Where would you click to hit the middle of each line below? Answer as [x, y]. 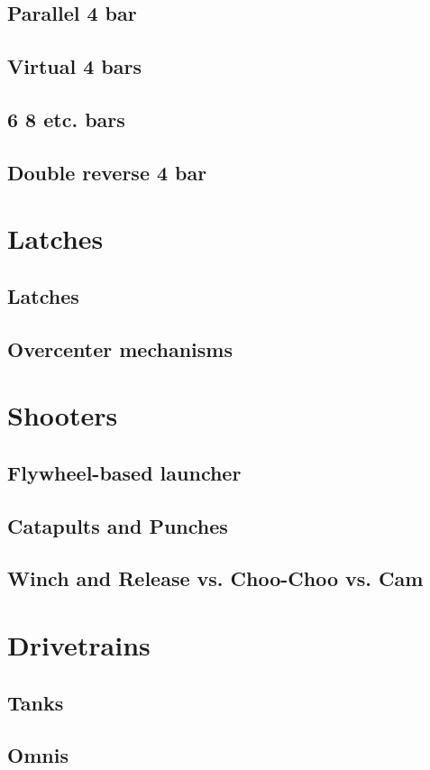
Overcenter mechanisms [120, 348]
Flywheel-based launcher [124, 472]
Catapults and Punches [118, 525]
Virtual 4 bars [74, 66]
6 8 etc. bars [66, 119]
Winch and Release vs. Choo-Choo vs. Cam [215, 578]
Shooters [63, 415]
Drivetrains [79, 644]
